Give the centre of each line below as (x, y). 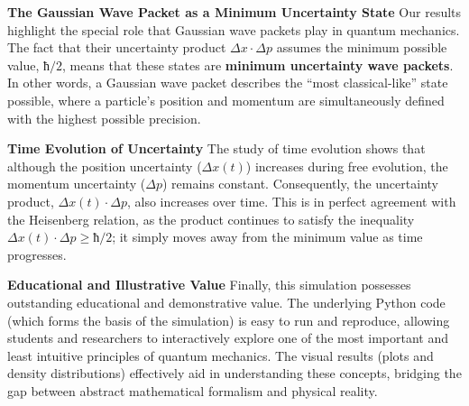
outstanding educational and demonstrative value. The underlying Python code (226, 302)
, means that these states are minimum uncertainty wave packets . (258, 65)
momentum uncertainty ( (77, 184)
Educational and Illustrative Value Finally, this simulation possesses (209, 285)
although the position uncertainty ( (105, 166)
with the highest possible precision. (104, 118)
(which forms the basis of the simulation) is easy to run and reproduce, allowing (229, 320)
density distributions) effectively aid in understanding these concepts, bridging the (234, 373)
